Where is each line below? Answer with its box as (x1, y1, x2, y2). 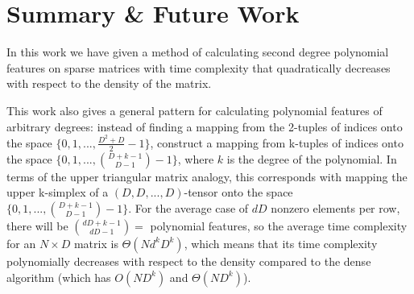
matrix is (73, 234, 118, 251)
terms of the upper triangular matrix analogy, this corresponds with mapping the (6, 168, 408, 184)
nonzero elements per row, (271, 199, 400, 216)
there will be (6, 217, 68, 234)
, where (177, 150, 214, 167)
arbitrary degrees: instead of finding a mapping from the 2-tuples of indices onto (6, 118, 403, 135)
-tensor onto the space (184, 184, 293, 201)
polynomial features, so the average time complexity (150, 217, 408, 234)
